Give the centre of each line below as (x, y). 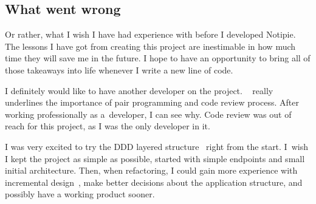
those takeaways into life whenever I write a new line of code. (119, 70)
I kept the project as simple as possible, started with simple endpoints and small (155, 158)
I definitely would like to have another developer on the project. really (139, 90)
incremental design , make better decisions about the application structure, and (154, 182)
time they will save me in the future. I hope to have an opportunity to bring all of (158, 58)
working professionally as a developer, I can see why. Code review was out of (148, 114)
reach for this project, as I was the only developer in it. (108, 126)
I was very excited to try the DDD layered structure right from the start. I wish (156, 146)
